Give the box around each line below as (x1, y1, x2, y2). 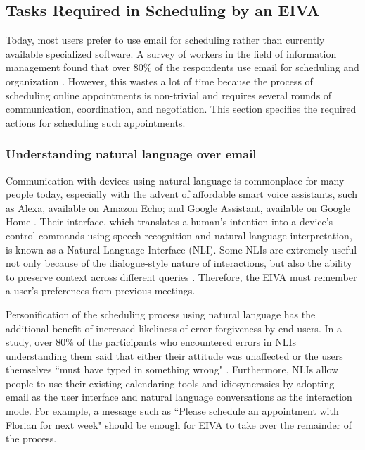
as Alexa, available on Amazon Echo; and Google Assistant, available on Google (6, 200, 350, 215)
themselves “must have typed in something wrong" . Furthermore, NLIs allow (6, 362, 339, 377)
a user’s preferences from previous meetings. (6, 283, 196, 298)
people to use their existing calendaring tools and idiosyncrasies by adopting (6, 375, 335, 390)
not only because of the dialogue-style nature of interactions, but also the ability (6, 256, 352, 270)
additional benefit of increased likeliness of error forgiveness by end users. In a (6, 320, 342, 335)
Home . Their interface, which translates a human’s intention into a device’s (6, 214, 333, 229)
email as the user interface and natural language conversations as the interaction (6, 389, 352, 404)
